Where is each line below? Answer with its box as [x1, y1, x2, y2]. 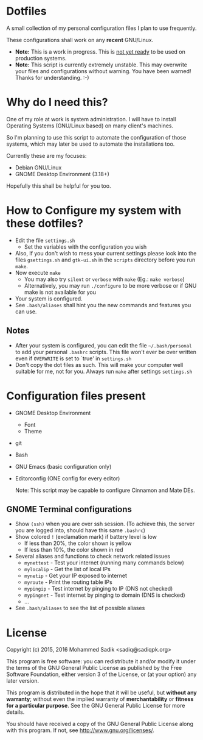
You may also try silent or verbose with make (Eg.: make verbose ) [24, 276, 185, 283]
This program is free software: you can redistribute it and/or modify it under [6, 658, 196, 665]
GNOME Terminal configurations [6, 504, 132, 514]
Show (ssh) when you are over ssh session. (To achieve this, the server [15, 520, 195, 528]
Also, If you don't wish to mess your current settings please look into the [15, 249, 197, 257]
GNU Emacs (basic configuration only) [15, 463, 112, 470]
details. [6, 708, 25, 716]
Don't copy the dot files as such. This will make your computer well [15, 361, 184, 368]
